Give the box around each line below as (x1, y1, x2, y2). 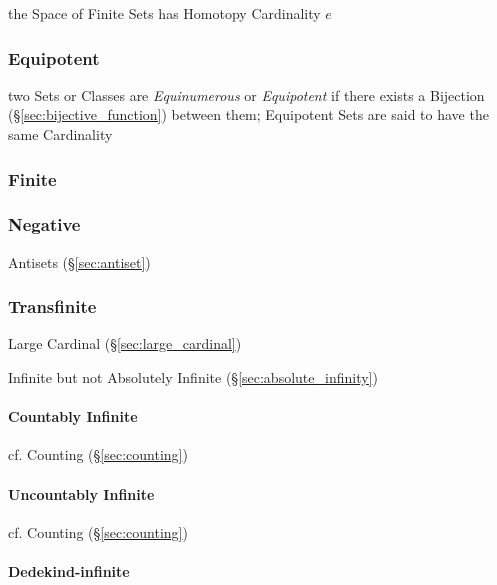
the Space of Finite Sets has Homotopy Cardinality (8, 3, 321, 23)
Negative (8, 212, 81, 237)
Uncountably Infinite (8, 483, 155, 504)
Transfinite (8, 294, 97, 319)
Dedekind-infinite (8, 561, 130, 582)
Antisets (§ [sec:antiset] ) (8, 251, 151, 272)
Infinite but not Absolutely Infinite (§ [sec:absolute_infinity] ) (8, 367, 378, 388)
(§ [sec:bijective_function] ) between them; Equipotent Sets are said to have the (8, 104, 489, 125)
